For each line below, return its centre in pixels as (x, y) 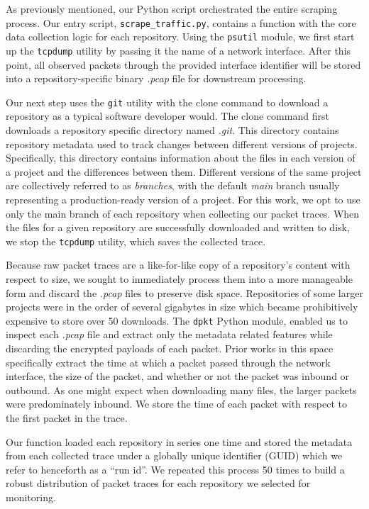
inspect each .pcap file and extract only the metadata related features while (169, 334)
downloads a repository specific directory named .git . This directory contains (172, 130)
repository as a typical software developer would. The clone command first (167, 116)
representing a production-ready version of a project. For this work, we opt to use (183, 199)
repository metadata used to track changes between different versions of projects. (182, 144)
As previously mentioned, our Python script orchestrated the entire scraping (172, 9)
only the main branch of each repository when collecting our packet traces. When (183, 213)
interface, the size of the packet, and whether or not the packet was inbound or (178, 376)
